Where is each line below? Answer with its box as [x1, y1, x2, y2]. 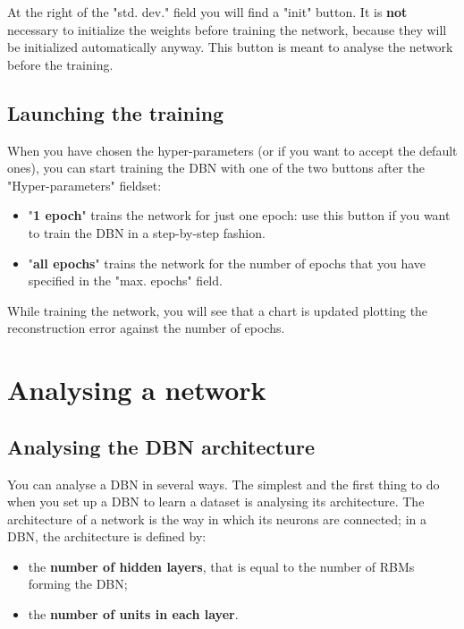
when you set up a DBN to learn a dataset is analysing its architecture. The [7, 492, 425, 511]
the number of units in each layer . [28, 605, 239, 624]
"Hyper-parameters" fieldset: [7, 175, 162, 194]
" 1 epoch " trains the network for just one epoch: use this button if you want [28, 206, 451, 225]
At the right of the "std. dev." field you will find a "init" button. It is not [7, 3, 408, 21]
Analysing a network [7, 371, 266, 408]
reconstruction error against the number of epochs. [7, 319, 285, 337]
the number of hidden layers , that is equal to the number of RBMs [28, 557, 415, 575]
